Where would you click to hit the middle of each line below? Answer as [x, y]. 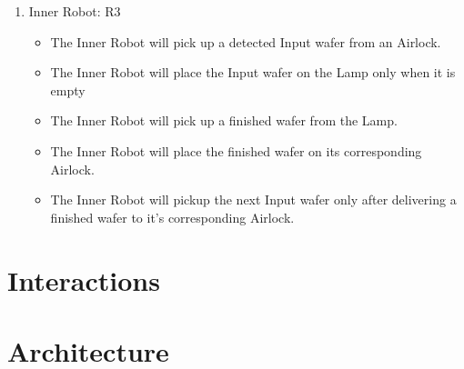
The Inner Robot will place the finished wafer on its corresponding [236, 150]
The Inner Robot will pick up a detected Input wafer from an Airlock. [246, 41]
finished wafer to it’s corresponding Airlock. [172, 217]
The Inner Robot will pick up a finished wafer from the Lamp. [224, 120]
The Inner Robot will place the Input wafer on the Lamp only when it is [253, 72]
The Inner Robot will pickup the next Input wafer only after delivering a [253, 199]
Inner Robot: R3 [75, 11]
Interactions [84, 279]
